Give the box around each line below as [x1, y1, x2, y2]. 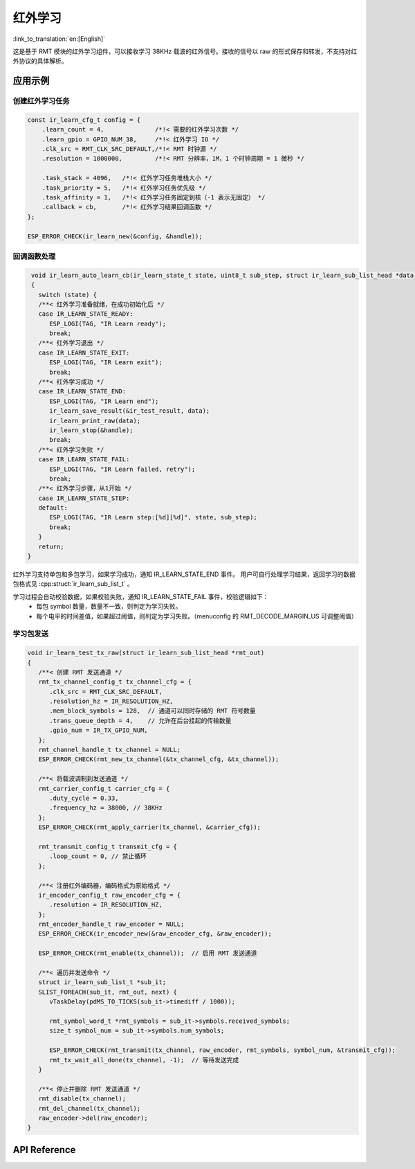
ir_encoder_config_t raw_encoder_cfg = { [38, 891, 181, 899]
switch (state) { [38, 291, 97, 298]
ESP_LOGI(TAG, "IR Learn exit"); [49, 359, 163, 366]
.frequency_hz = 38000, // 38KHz [49, 804, 163, 812]
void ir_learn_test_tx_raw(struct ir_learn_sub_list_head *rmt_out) [27, 649, 265, 657]
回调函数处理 [12, 251, 56, 261]
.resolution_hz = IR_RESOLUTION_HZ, [49, 697, 174, 706]
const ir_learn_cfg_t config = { [27, 116, 141, 124]
